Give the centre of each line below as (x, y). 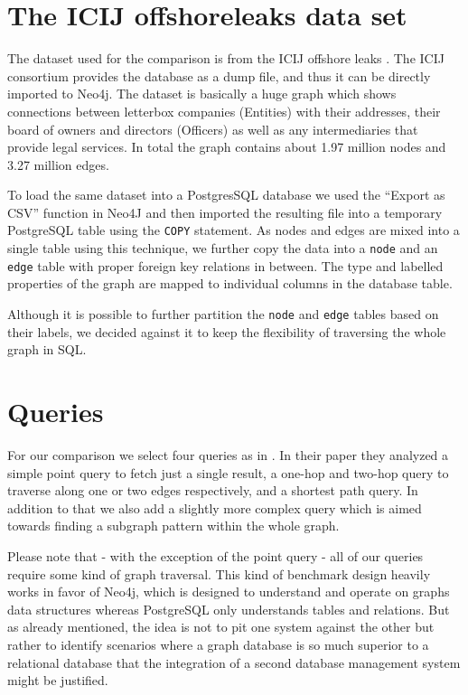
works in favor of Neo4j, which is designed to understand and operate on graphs (229, 592)
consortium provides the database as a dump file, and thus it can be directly (219, 75)
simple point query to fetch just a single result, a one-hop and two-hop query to (228, 472)
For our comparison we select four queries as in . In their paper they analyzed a (228, 455)
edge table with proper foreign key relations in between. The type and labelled (225, 265)
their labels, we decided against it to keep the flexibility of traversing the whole (227, 331)
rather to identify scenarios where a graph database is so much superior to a (218, 644)
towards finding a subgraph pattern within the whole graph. (173, 526)
